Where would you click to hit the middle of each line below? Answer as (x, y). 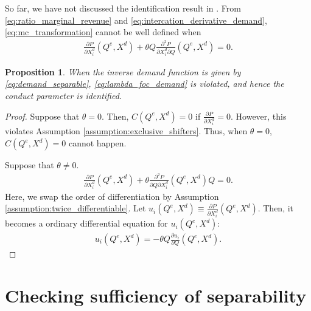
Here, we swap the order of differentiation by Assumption (112, 196)
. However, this (259, 116)
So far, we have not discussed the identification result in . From (123, 8)
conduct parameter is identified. (64, 95)
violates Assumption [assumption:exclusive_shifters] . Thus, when (126, 131)
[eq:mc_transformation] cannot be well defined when (103, 32)
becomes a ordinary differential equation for (86, 223)
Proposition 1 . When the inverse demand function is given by (123, 71)
